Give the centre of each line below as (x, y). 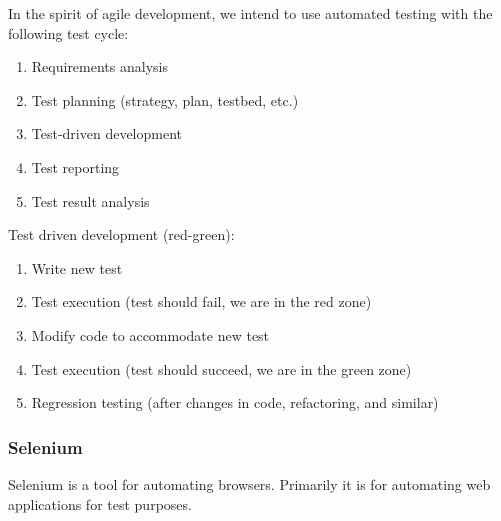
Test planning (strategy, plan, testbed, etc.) (165, 99)
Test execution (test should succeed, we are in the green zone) (221, 368)
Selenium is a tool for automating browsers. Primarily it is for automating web (249, 483)
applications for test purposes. (100, 503)
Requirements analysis (99, 66)
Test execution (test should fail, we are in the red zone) (201, 301)
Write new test (77, 267)
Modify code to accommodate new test (150, 334)
